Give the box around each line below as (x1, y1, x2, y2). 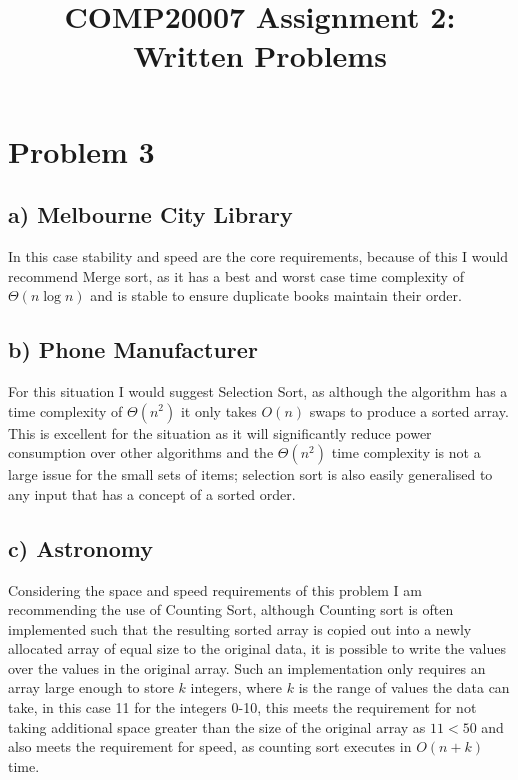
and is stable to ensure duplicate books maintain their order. (90, 285, 462, 306)
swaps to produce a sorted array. (309, 400, 509, 421)
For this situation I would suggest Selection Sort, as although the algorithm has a (8, 380, 508, 401)
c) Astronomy (8, 532, 154, 563)
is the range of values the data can (298, 677, 510, 698)
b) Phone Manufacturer (8, 334, 258, 365)
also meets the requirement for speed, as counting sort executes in (8, 736, 412, 757)
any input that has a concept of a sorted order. (8, 483, 296, 504)
